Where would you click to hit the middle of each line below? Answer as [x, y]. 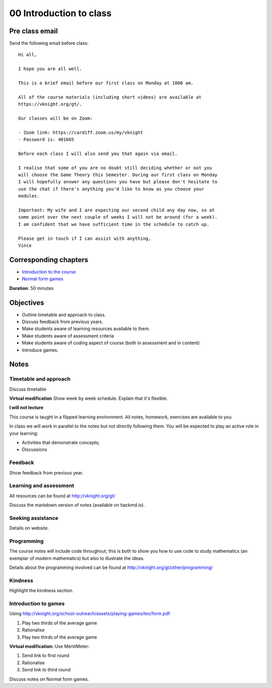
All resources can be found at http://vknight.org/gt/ [62, 496]
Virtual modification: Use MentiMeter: [49, 647]
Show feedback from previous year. [46, 472]
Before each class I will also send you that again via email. [98, 153]
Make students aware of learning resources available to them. [86, 329]
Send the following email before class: [49, 43]
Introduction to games [37, 604]
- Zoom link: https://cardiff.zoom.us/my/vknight [81, 132]
